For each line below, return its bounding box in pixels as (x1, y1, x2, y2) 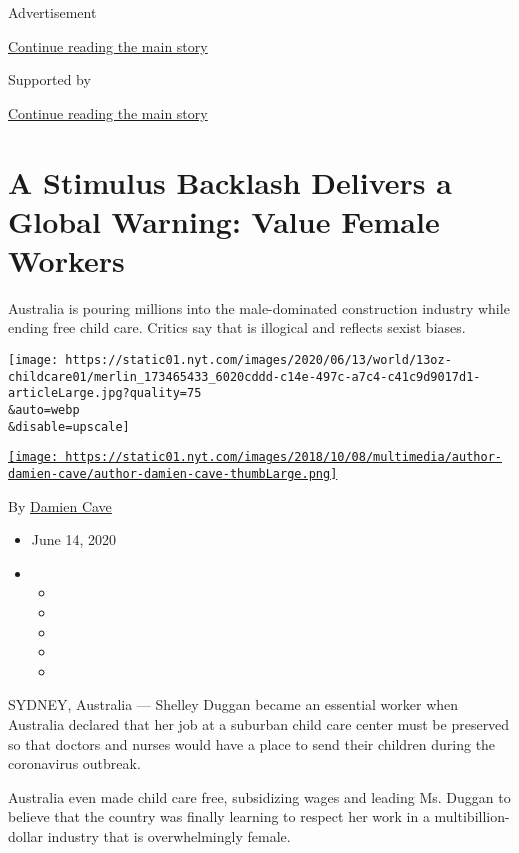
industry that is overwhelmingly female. (47, 825, 291, 846)
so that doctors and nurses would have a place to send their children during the (8, 733, 496, 754)
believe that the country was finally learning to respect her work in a (8, 806, 430, 827)
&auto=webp (8, 403, 80, 418)
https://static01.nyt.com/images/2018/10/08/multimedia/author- (65, 450, 502, 465)
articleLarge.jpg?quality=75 (8, 386, 202, 401)
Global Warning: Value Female (8, 200, 440, 241)
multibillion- (434, 806, 510, 827)
